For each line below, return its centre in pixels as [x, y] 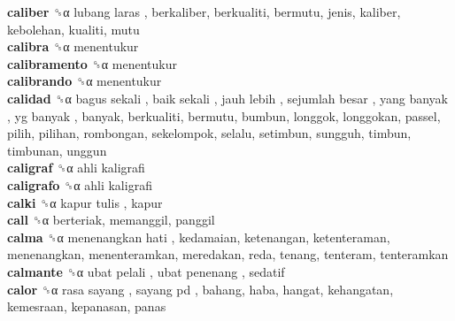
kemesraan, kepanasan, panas [87, 306]
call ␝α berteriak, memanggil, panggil [111, 220]
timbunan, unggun [57, 150]
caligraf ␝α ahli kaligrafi [76, 168]
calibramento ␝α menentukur [92, 63]
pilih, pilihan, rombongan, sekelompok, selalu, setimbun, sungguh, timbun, [209, 133]
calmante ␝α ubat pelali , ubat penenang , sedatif [146, 271]
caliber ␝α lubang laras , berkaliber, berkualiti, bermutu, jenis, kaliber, [204, 11]
